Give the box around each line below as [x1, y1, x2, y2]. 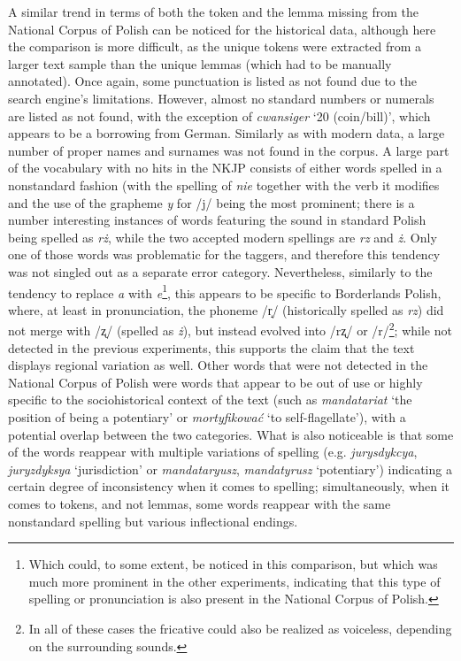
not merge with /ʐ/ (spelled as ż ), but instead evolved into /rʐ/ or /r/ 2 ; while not [8, 319, 452, 339]
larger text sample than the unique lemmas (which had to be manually [8, 54, 392, 73]
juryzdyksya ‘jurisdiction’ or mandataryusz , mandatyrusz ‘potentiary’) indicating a [8, 459, 452, 478]
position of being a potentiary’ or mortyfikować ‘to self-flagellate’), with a [8, 407, 406, 426]
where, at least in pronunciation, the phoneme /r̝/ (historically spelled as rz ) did [8, 300, 444, 319]
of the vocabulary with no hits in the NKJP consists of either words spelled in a [8, 158, 442, 177]
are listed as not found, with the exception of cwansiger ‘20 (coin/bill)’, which [8, 106, 431, 125]
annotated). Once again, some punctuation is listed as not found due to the [8, 72, 417, 90]
